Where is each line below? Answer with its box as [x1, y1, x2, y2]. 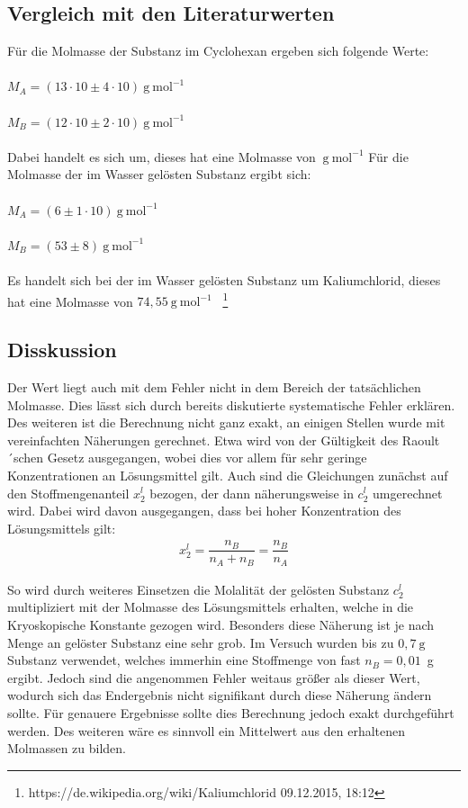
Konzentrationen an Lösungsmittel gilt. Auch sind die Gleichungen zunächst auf [7, 465, 448, 484]
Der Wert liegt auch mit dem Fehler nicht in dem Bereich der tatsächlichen [7, 377, 421, 396]
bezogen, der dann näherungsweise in [149, 483, 354, 502]
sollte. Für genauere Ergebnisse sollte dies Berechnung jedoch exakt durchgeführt [7, 704, 454, 723]
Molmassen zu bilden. [7, 739, 126, 758]
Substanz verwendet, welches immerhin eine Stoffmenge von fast [7, 651, 361, 669]
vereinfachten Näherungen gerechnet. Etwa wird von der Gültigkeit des [7, 430, 399, 449]
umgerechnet [373, 483, 443, 502]
